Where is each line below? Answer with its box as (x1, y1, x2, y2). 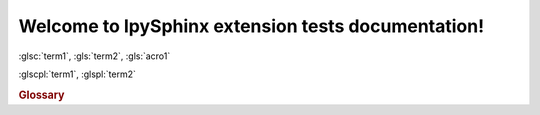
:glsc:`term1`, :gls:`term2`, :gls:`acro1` (18, 50, 171, 62)
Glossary (18, 88, 65, 102)
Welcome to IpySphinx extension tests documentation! (18, 15, 485, 37)
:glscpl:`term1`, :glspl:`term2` (18, 68, 137, 80)
